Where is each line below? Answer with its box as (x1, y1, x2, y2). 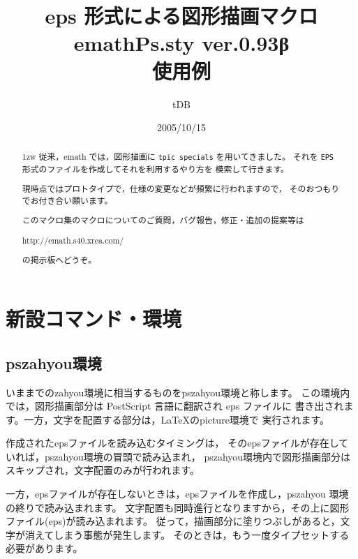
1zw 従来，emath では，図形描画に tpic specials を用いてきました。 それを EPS (22, 151, 334, 163)
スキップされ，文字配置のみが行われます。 (6, 463, 200, 477)
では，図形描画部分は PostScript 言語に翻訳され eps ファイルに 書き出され (6, 398, 344, 413)
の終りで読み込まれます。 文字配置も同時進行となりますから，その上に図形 (6, 500, 350, 514)
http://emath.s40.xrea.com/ (22, 234, 124, 246)
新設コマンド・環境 (6, 304, 182, 333)
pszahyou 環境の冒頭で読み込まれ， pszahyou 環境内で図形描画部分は (45, 449, 351, 463)
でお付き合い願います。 (22, 194, 113, 206)
